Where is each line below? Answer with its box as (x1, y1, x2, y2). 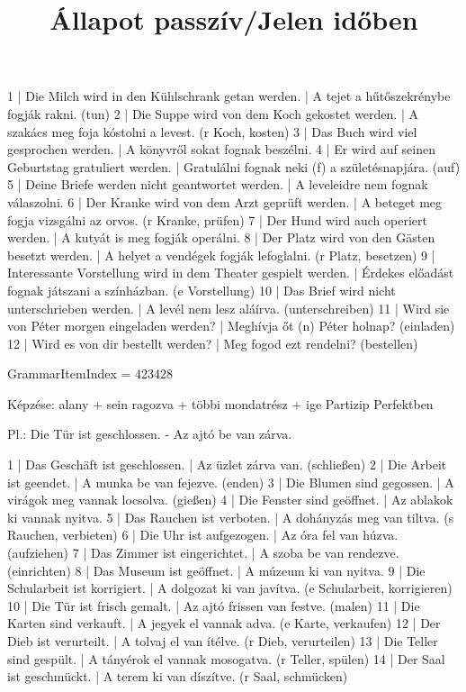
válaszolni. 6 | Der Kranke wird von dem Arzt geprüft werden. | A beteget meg (7, 192, 443, 211)
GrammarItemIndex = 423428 (7, 364, 174, 383)
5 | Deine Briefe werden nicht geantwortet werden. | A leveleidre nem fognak (7, 175, 428, 194)
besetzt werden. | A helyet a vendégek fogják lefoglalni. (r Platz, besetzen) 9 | (7, 245, 435, 264)
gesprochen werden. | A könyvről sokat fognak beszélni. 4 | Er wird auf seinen (7, 140, 435, 159)
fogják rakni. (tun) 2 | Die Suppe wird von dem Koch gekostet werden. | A (7, 104, 418, 123)
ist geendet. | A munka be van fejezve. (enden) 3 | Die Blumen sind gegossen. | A (7, 472, 454, 491)
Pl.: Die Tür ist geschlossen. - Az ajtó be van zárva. (7, 424, 292, 443)
